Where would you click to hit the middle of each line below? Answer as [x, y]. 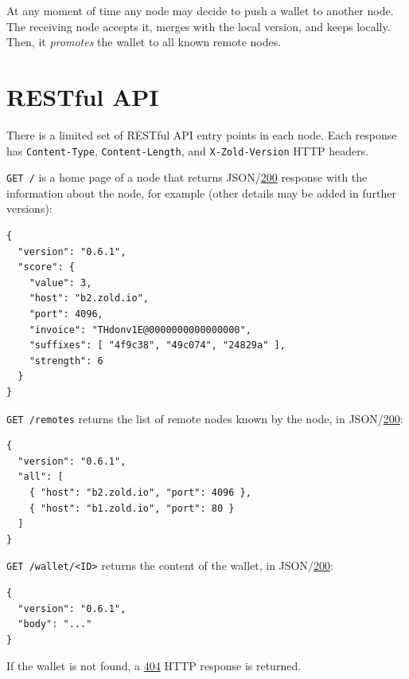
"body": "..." [55, 624]
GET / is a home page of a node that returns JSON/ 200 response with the [187, 177]
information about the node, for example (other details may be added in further [201, 192]
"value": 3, [60, 283]
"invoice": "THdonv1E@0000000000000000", [140, 330]
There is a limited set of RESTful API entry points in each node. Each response [202, 134]
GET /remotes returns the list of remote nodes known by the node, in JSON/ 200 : [205, 418]
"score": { [46, 267]
